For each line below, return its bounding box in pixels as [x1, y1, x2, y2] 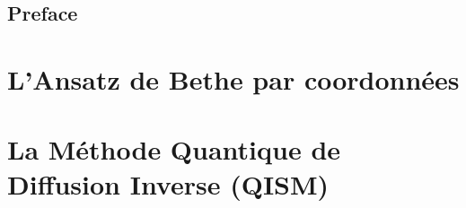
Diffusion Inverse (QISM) [7, 166, 330, 203]
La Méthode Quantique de [7, 130, 341, 167]
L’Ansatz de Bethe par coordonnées [7, 60, 460, 97]
